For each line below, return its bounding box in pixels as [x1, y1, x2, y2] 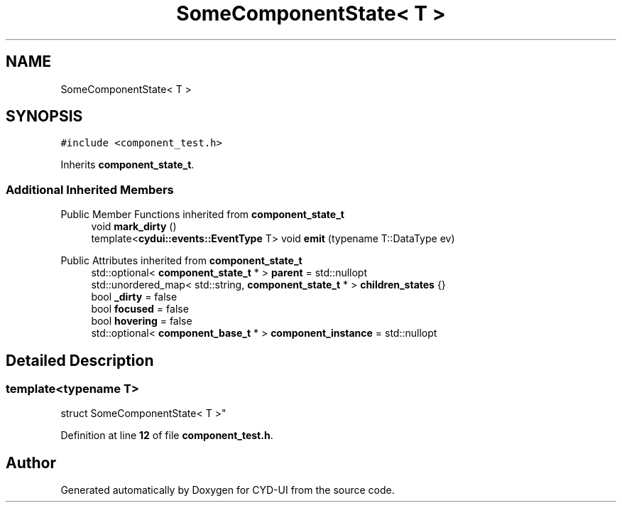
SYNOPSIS [6, 107, 83, 126]
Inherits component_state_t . [60, 158, 195, 171]
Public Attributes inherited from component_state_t [60, 254, 302, 267]
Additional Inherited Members [6, 182, 174, 197]
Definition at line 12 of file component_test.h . [60, 429, 273, 442]
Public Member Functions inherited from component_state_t [60, 208, 344, 221]
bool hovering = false [91, 315, 192, 328]
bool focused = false [91, 303, 189, 315]
